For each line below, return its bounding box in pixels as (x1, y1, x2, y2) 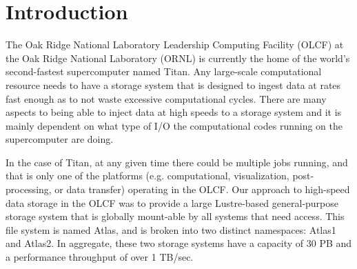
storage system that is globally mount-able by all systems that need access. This (6, 209, 345, 223)
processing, (6, 182, 52, 197)
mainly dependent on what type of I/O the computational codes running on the (6, 118, 343, 132)
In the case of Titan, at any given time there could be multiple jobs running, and (6, 155, 348, 169)
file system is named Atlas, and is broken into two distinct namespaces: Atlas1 (6, 222, 336, 237)
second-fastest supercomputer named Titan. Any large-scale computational (6, 64, 322, 79)
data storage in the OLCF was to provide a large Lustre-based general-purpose (6, 195, 339, 210)
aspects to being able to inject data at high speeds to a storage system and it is (6, 105, 342, 119)
